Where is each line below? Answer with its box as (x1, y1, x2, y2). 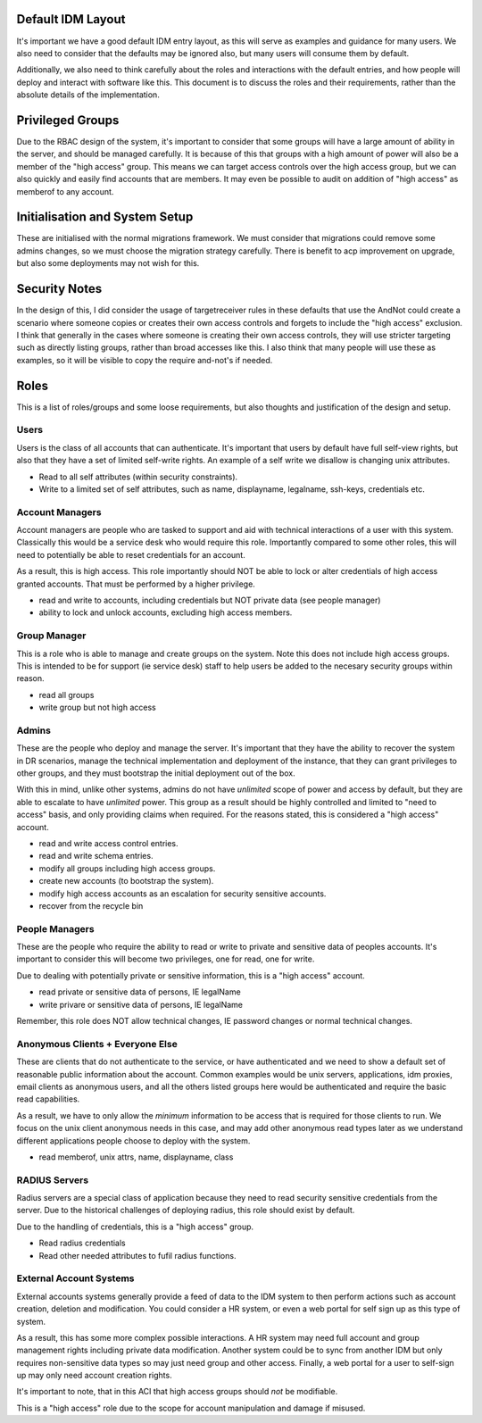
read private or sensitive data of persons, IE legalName (38, 986, 241, 997)
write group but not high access (38, 702, 156, 713)
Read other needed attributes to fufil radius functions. (38, 1250, 237, 1261)
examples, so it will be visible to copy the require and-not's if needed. (16, 354, 273, 365)
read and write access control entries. (38, 837, 179, 848)
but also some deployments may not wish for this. (16, 258, 200, 269)
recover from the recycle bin (38, 900, 144, 911)
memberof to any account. (16, 186, 114, 196)
